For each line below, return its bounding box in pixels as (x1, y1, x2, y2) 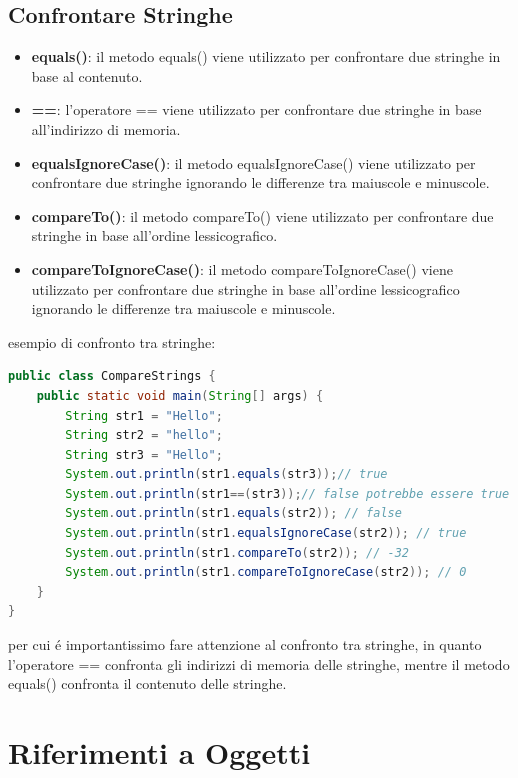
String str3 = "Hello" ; (65, 447, 223, 462)
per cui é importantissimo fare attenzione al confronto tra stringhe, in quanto (8, 634, 482, 655)
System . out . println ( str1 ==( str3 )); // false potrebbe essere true (65, 486, 510, 501)
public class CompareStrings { (8, 369, 216, 384)
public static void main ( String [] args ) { (36, 388, 324, 403)
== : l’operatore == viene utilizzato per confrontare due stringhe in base (31, 99, 482, 120)
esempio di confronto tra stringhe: (8, 331, 216, 352)
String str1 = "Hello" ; (65, 408, 223, 423)
